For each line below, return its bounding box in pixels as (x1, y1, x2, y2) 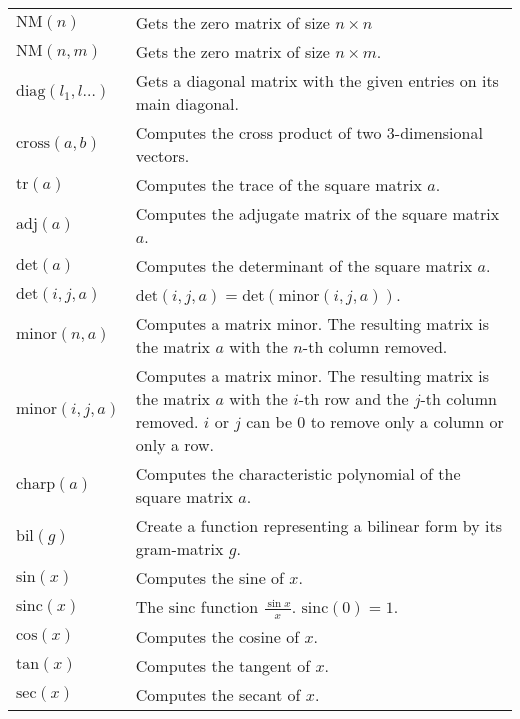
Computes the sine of (135, 566, 284, 589)
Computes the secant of (135, 682, 301, 706)
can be (246, 410, 293, 433)
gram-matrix (135, 537, 224, 560)
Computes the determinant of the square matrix (135, 254, 473, 277)
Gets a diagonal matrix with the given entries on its (135, 69, 499, 92)
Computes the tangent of (135, 653, 311, 677)
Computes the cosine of (135, 624, 300, 648)
